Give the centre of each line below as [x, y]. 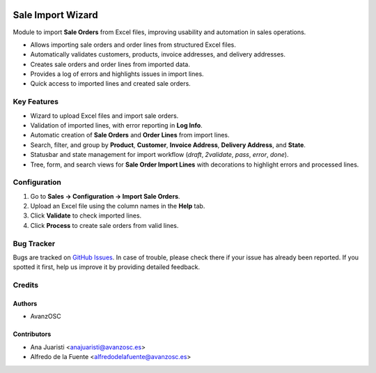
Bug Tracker [34, 243]
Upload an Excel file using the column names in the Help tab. [118, 206]
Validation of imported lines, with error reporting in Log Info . [117, 125]
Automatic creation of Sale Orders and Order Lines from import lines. [130, 135]
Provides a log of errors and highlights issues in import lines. [117, 74]
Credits [25, 285]
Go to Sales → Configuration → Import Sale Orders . [105, 196]
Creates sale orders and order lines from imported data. [110, 64]
